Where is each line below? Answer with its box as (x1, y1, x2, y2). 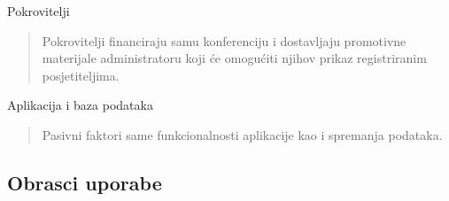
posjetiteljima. (42, 66, 120, 84)
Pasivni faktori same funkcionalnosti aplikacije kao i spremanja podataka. (42, 125, 443, 143)
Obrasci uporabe (7, 168, 162, 196)
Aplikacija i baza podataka (7, 96, 153, 114)
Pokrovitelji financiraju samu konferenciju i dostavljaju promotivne (42, 31, 406, 50)
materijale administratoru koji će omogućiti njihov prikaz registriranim (42, 49, 427, 67)
